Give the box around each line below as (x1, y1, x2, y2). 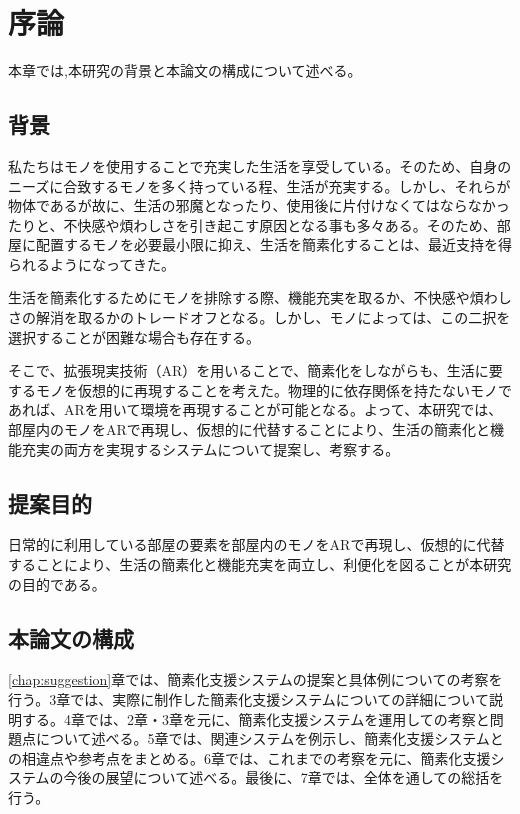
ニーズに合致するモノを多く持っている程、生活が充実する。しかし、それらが (8, 175, 511, 196)
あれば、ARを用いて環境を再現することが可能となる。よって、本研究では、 (8, 399, 503, 420)
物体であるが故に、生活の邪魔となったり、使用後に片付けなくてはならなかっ (8, 195, 510, 216)
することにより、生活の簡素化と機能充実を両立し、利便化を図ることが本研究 (8, 554, 512, 575)
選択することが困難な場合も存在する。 (8, 326, 260, 347)
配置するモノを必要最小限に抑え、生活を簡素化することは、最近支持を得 (35, 234, 512, 255)
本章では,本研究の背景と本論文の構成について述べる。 (8, 60, 362, 81)
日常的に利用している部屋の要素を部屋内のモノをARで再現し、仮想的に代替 (8, 534, 505, 555)
